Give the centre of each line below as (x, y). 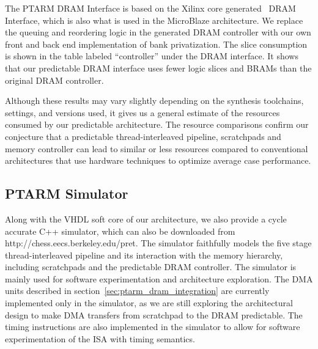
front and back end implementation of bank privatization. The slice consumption (156, 44)
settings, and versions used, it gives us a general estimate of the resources (142, 112)
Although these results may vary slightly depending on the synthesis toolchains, (154, 101)
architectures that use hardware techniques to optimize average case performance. (158, 160)
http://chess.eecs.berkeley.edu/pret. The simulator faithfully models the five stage (158, 243)
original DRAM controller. (54, 80)
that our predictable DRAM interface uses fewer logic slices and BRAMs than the (158, 68)
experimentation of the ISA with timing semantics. (100, 338)
